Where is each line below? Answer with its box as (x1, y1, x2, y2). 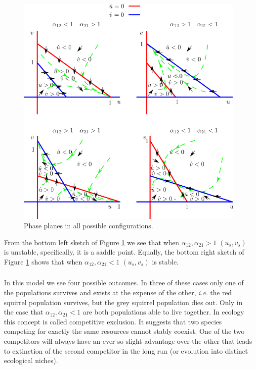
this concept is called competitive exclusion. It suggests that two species (4, 316, 222, 326)
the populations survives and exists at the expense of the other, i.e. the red (4, 287, 232, 298)
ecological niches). (4, 355, 58, 366)
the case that (4, 307, 43, 317)
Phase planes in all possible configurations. (24, 220, 153, 231)
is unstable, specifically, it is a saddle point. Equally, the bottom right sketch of (4, 247, 245, 257)
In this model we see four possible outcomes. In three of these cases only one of (4, 277, 244, 288)
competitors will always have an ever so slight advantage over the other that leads (4, 336, 252, 346)
